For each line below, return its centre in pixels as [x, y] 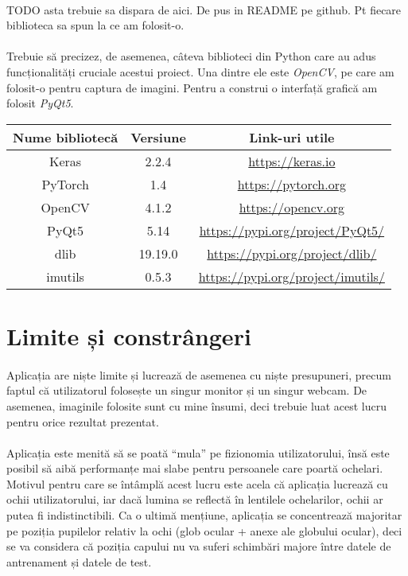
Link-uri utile [292, 137]
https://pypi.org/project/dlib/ [292, 253]
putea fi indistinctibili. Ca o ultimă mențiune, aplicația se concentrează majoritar [204, 515]
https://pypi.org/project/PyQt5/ [292, 230]
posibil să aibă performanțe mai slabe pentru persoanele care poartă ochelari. [195, 468]
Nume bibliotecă [66, 137]
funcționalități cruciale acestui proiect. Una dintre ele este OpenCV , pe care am [200, 71]
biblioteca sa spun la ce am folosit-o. [95, 25]
